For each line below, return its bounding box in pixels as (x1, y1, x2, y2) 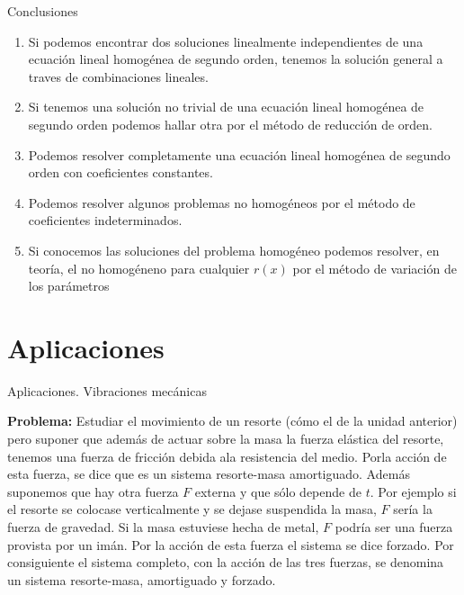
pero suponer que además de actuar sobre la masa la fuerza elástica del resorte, (7, 429, 444, 448)
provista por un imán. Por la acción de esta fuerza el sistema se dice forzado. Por (7, 535, 454, 554)
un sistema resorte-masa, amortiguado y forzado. (7, 570, 276, 589)
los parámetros (28, 276, 110, 295)
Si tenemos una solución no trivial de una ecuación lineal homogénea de (28, 97, 424, 116)
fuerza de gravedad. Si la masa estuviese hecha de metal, (7, 518, 319, 536)
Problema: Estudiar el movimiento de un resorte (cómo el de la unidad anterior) (7, 411, 458, 430)
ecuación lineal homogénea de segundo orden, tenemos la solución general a (28, 50, 443, 68)
